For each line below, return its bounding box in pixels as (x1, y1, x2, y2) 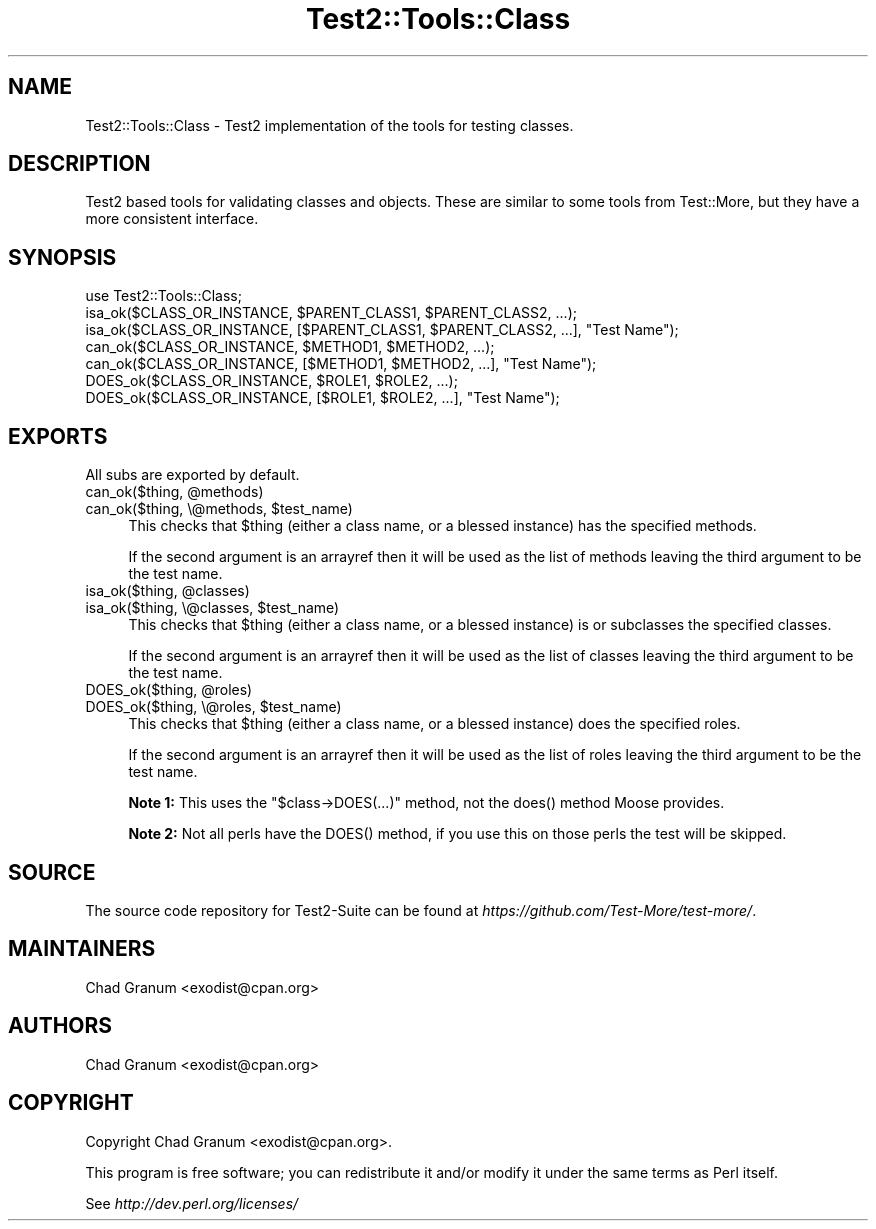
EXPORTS (8, 423, 108, 449)
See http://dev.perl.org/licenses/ (85, 1194, 299, 1212)
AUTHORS (8, 1013, 113, 1039)
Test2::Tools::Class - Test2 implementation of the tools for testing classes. (85, 116, 574, 134)
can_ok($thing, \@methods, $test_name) (85, 500, 353, 518)
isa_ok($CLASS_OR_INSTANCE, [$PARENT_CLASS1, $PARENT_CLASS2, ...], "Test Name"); (85, 321, 679, 339)
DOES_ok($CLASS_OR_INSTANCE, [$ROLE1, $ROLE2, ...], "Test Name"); (85, 389, 560, 407)
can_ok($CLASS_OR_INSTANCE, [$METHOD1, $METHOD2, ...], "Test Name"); (85, 355, 597, 373)
